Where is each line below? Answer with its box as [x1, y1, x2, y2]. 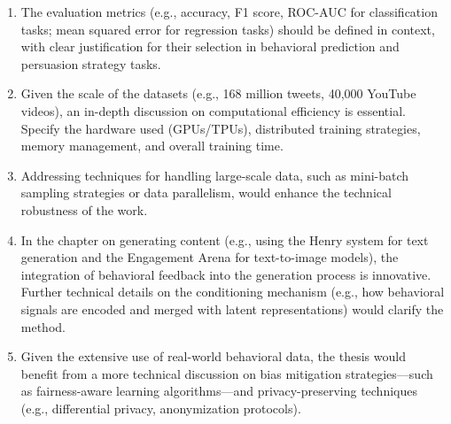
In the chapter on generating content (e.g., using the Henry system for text [20, 230, 429, 249]
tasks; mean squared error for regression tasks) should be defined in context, [20, 19, 435, 38]
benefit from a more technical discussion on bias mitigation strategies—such [20, 364, 433, 382]
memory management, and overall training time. [20, 136, 284, 155]
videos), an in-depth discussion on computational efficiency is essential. [20, 101, 406, 119]
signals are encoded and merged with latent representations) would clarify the [20, 299, 444, 318]
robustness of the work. [20, 200, 148, 219]
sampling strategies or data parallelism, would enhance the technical [20, 183, 392, 202]
